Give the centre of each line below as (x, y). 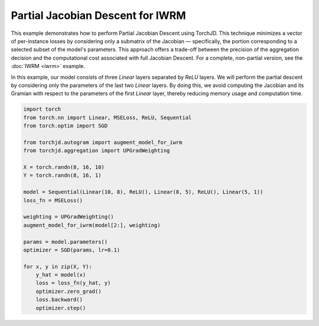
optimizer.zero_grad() (69, 291)
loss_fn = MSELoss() (53, 200)
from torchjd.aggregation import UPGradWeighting (97, 151)
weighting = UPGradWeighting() (69, 217)
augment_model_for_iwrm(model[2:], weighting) (92, 225)
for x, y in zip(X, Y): (58, 267)
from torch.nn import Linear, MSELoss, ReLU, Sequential (108, 117)
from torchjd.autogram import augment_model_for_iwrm (103, 142)
